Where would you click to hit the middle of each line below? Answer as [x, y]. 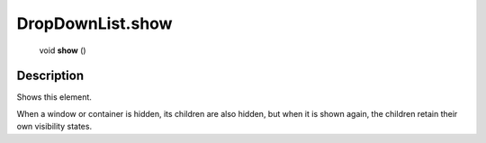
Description [50, 76]
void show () [63, 50]
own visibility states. [54, 127]
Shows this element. [54, 97]
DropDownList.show [94, 23]
